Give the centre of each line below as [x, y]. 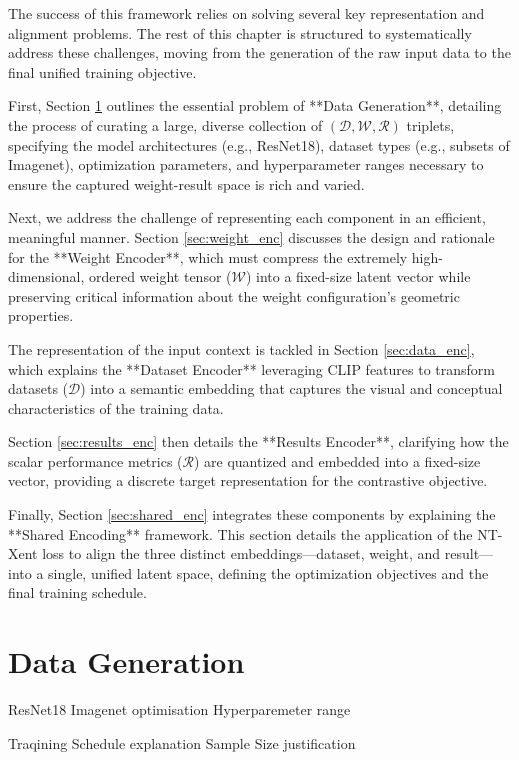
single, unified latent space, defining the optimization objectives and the [268, 572]
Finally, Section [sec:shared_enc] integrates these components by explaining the [252, 514]
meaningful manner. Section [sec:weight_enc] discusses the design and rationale [251, 236]
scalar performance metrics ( [95, 460]
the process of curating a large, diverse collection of [165, 124]
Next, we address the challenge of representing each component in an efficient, [247, 217]
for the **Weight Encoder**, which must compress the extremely [208, 256]
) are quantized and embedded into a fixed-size [337, 460]
